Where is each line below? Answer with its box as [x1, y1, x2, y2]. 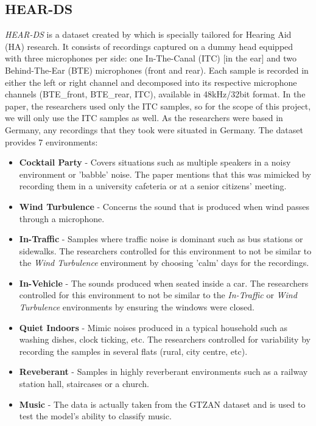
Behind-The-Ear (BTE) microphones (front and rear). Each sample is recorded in [5, 63, 309, 76]
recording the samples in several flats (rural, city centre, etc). [19, 344, 248, 357]
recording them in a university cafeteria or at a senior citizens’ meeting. [19, 180, 287, 192]
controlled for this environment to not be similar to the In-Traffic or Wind [19, 288, 297, 301]
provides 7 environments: [5, 135, 98, 148]
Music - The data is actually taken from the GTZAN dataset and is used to [19, 397, 306, 410]
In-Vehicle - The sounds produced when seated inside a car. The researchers [19, 276, 309, 289]
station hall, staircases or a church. [19, 377, 149, 390]
